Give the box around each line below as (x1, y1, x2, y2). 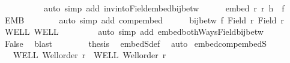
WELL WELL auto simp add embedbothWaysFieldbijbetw (4, 25, 264, 38)
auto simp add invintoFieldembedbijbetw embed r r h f (44, 2, 285, 14)
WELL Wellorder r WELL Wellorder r (13, 49, 166, 61)
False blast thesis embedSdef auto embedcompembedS (4, 37, 267, 49)
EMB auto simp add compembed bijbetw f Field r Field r (4, 13, 284, 26)
